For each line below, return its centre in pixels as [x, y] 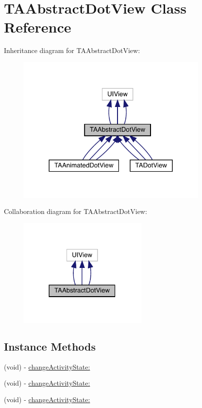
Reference [38, 27]
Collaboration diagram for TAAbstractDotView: [76, 211]
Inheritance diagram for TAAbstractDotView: [72, 50]
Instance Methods [50, 346]
